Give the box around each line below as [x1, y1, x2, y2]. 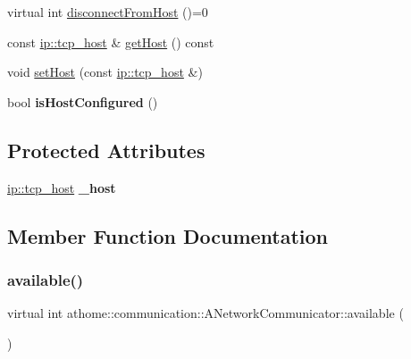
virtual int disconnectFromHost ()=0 [7, 3, 208, 21]
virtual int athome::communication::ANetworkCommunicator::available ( [7, 304, 404, 322]
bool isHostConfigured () [7, 92, 158, 111]
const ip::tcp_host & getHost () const [7, 32, 214, 51]
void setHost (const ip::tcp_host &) [7, 63, 203, 81]
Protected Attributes [7, 136, 205, 163]
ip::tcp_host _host [7, 178, 116, 196]
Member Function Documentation [7, 221, 329, 249]
